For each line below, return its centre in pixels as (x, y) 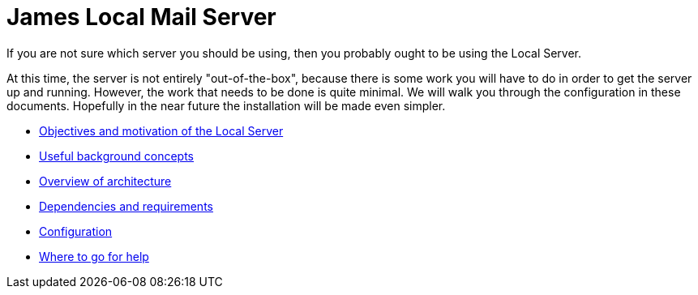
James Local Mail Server (141, 17)
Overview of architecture (105, 181)
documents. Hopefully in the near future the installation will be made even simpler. (226, 105)
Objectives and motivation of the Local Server (161, 130)
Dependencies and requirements (126, 206)
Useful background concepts (117, 156)
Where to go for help (94, 256)
